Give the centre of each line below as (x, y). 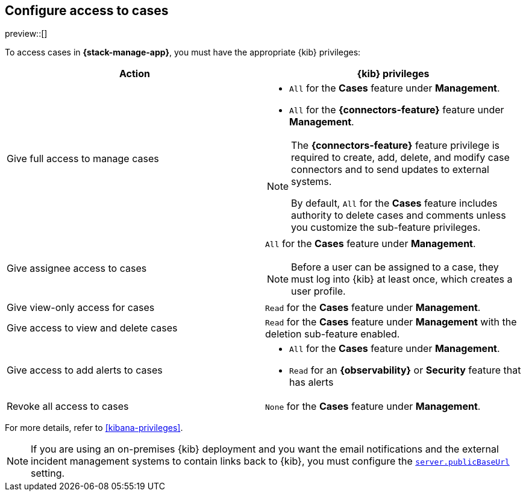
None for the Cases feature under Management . (373, 407)
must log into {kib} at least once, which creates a (402, 279)
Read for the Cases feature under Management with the (391, 322)
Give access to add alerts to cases (85, 370)
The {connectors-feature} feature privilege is (396, 146)
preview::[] (26, 34)
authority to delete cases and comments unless (399, 215)
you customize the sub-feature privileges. (386, 228)
